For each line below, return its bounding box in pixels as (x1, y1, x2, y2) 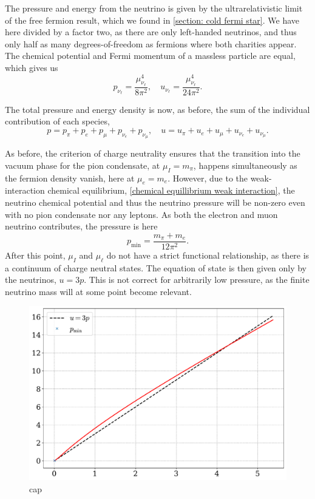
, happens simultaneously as (193, 158, 297, 171)
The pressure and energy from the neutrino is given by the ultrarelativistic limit (5, 2, 303, 14)
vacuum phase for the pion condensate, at (5, 158, 160, 171)
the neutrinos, (5, 273, 56, 286)
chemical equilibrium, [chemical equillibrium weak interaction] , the (47, 184, 295, 197)
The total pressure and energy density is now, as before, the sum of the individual (5, 103, 310, 115)
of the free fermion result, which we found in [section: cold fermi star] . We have (5, 13, 299, 26)
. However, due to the (168, 171, 248, 184)
